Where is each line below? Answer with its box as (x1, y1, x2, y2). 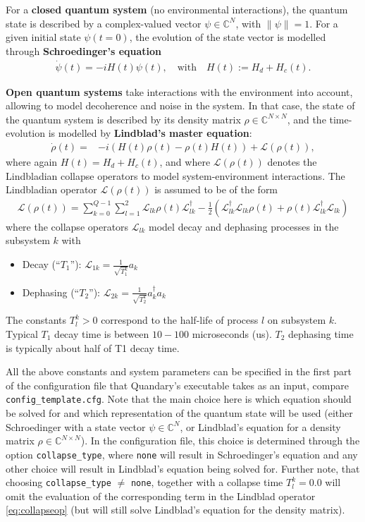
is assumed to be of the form (154, 182, 278, 197)
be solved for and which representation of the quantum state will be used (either (6, 406, 353, 420)
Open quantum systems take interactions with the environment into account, (6, 84, 353, 99)
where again (6, 154, 58, 169)
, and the (287, 111, 326, 126)
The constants (6, 312, 67, 327)
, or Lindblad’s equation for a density (180, 419, 341, 434)
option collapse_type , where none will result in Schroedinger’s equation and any (6, 447, 358, 461)
